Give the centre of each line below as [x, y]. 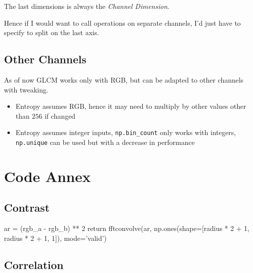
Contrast [27, 207]
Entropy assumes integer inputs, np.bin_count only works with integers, [126, 132]
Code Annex [47, 176]
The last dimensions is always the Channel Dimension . [87, 6]
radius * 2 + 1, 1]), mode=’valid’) [55, 238]
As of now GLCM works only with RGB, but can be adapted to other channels [124, 79]
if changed [60, 115]
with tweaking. [26, 89]
